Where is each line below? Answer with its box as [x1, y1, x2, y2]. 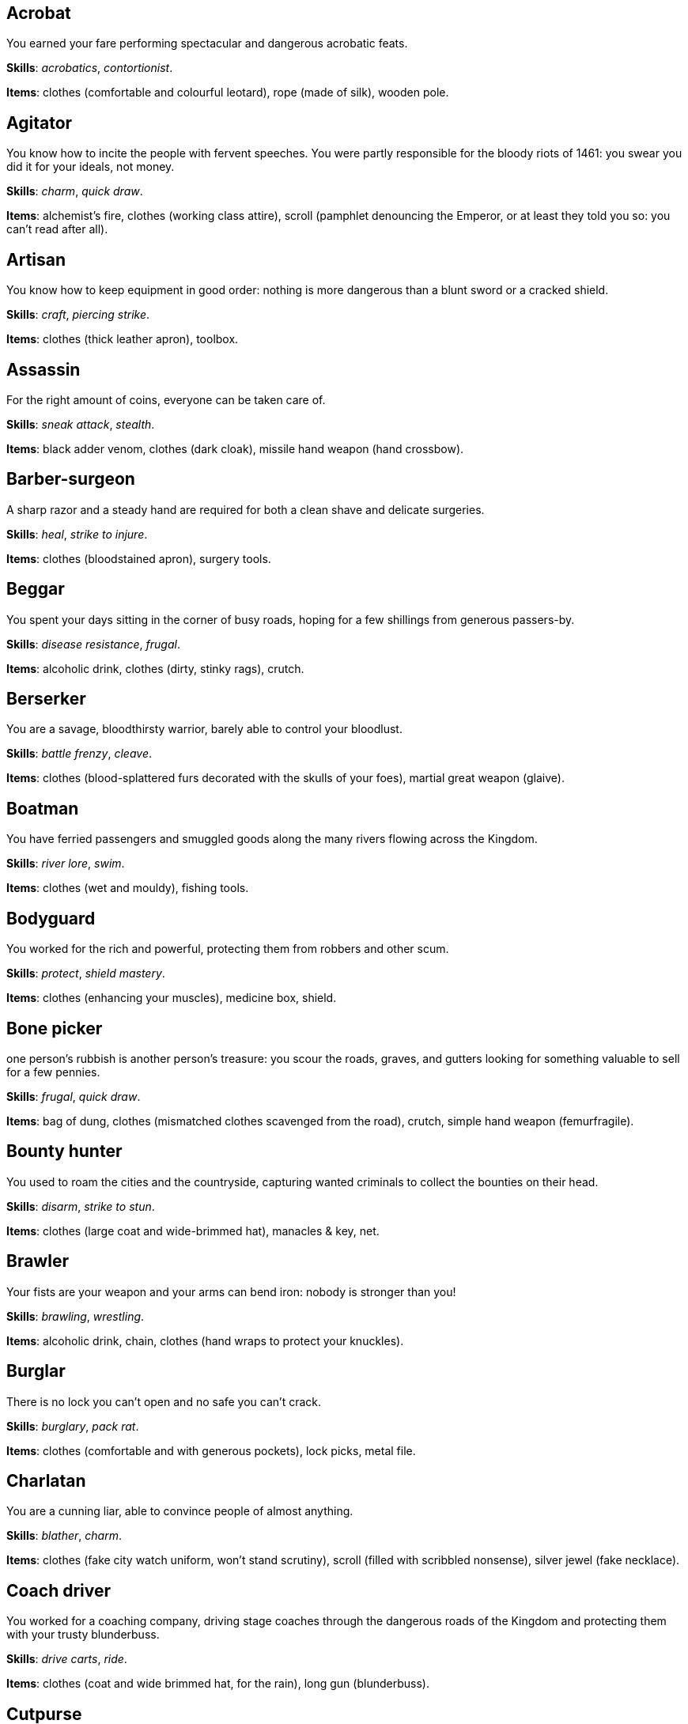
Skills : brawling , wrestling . [6, 1309, 145, 1323]
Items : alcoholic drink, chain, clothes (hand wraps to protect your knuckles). [6, 1333, 404, 1348]
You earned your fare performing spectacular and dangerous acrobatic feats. [6, 36, 408, 51]
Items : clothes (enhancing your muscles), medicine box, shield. [6, 991, 337, 1005]
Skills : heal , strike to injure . [6, 527, 148, 541]
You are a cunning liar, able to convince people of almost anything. [6, 1504, 353, 1518]
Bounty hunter [6, 1141, 123, 1162]
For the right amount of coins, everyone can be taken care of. [6, 392, 326, 406]
